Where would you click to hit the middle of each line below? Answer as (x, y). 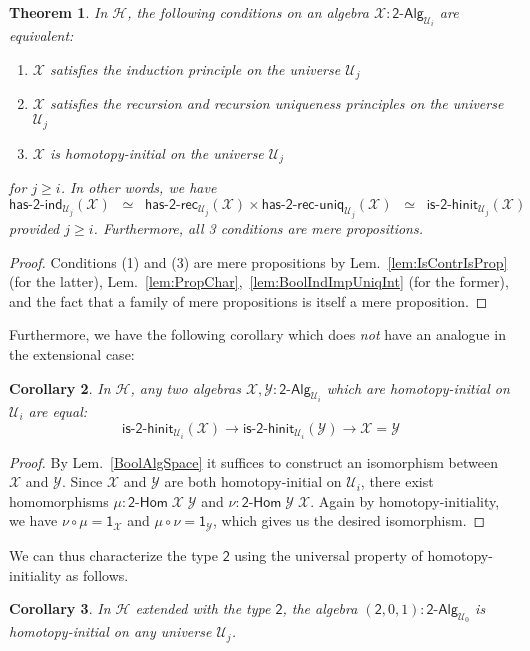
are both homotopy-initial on (253, 481)
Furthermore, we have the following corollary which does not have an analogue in (257, 334)
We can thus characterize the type (113, 554)
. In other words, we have (138, 186)
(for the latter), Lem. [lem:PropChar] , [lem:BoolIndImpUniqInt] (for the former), (259, 281)
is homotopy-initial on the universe (156, 152)
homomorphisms (59, 500)
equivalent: (41, 35)
